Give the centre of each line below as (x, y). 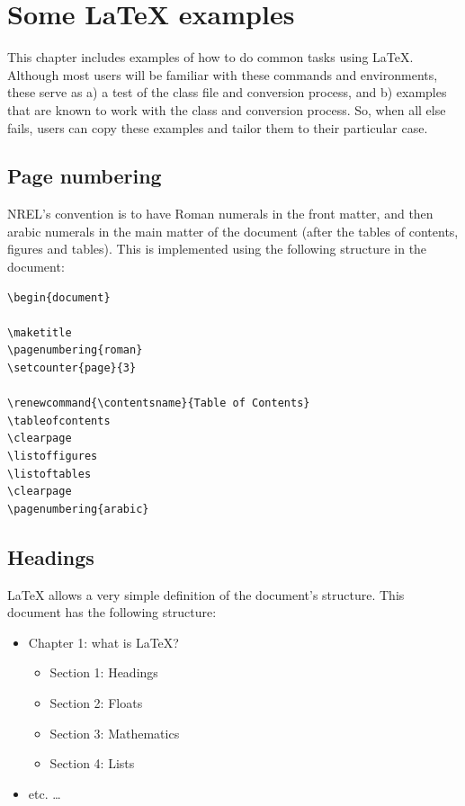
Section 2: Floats (96, 702)
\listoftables (49, 474)
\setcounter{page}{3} (72, 368)
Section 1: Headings (104, 672)
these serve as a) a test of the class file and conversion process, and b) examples (227, 92)
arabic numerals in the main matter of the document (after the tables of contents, (233, 231)
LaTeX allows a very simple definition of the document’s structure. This (206, 594)
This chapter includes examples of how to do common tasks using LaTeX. (210, 57)
